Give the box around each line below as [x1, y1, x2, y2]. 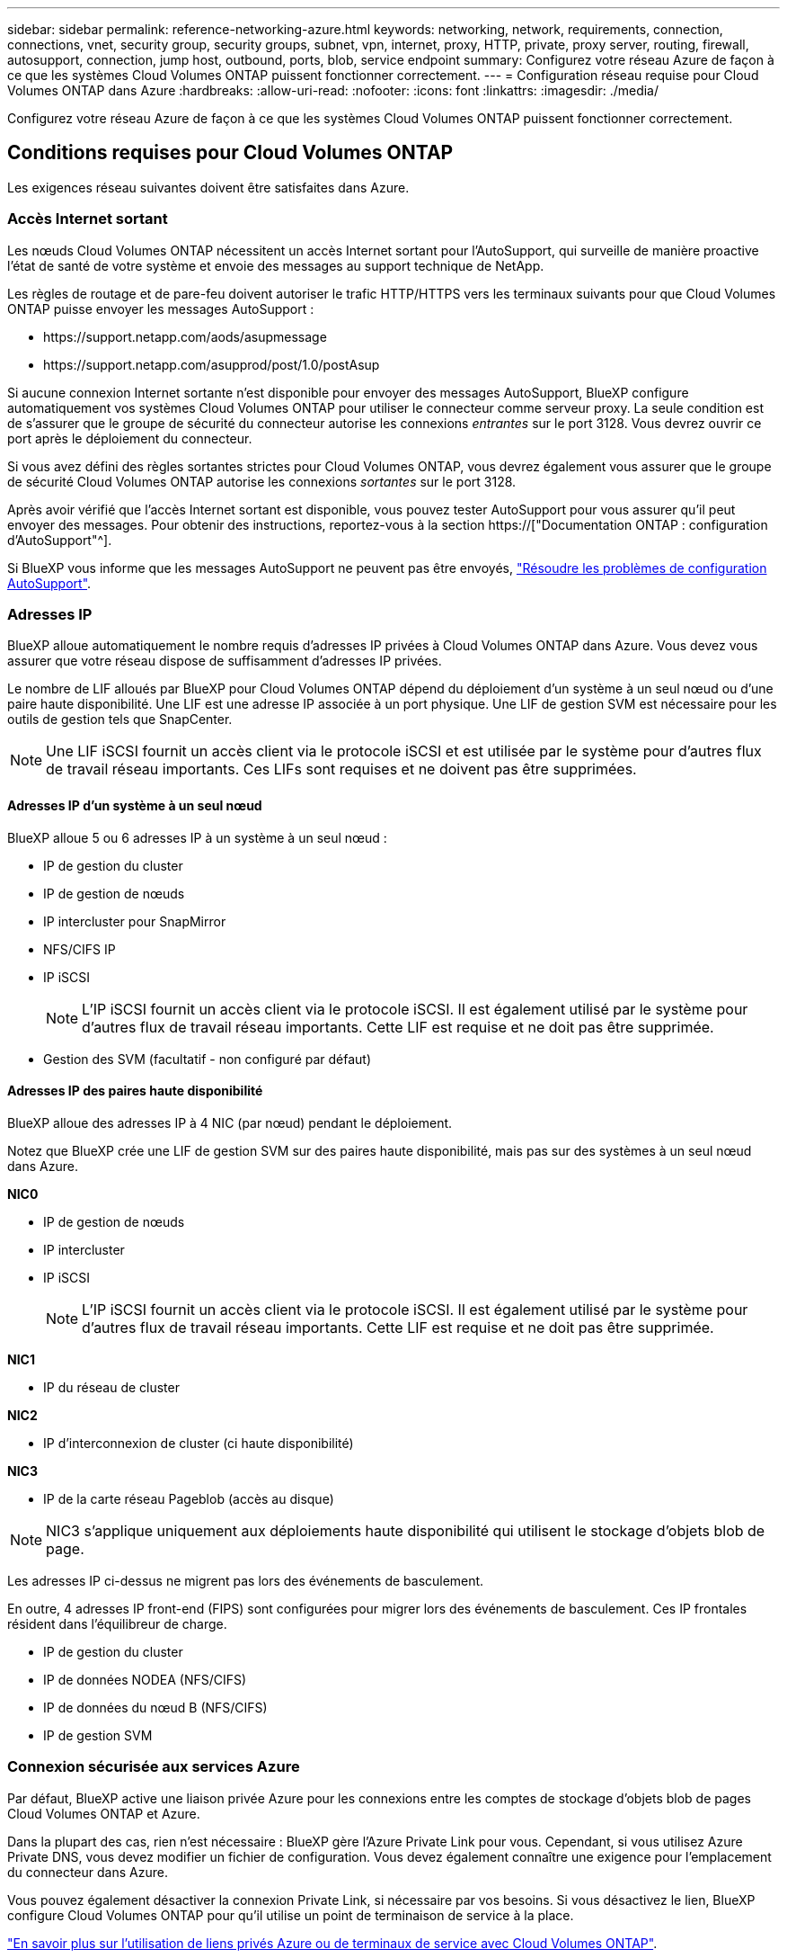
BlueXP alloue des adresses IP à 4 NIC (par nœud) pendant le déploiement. [7, 1114, 453, 1131]
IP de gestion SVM [43, 1727, 153, 1743]
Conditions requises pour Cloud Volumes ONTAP [7, 141, 454, 165]
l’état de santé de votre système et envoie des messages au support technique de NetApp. [7, 257, 544, 273]
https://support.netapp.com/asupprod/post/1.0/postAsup [43, 356, 380, 372]
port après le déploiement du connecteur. [7, 430, 252, 446]
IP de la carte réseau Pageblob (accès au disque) [43, 1490, 334, 1506]
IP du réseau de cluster [43, 1379, 180, 1395]
